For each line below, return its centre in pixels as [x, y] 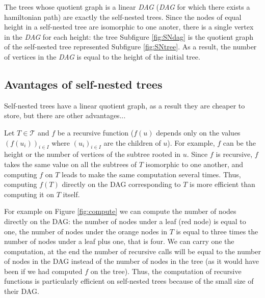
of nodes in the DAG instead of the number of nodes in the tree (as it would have [131, 261]
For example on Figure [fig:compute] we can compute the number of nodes [120, 211]
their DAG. [22, 291]
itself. [71, 194]
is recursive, [234, 154]
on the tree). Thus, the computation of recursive [166, 271]
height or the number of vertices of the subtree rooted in [92, 154]
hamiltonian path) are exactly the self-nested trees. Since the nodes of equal [123, 17]
